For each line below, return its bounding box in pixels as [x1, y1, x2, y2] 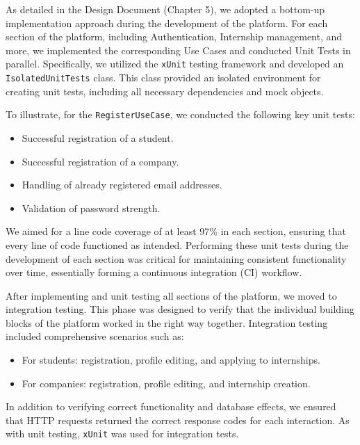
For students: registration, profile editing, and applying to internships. [22, 353, 320, 367]
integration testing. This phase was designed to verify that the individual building [6, 302, 354, 316]
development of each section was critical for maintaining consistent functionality [6, 251, 347, 266]
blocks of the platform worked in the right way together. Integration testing [6, 315, 328, 330]
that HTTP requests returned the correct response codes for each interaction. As [6, 412, 350, 427]
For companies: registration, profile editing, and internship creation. [22, 375, 311, 390]
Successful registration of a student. [22, 130, 174, 145]
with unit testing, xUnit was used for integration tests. [6, 426, 239, 441]
